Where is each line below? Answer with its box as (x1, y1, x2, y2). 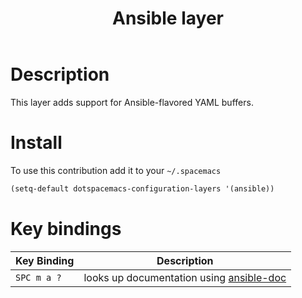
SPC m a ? (15, 272, 62, 283)
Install (10, 132, 63, 154)
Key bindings (10, 217, 122, 240)
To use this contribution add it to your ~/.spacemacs (10, 164, 222, 176)
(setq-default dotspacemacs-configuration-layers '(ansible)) (10, 183, 275, 194)
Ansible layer (112, 7, 224, 30)
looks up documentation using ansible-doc (83, 270, 287, 284)
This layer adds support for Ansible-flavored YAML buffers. (10, 96, 254, 108)
